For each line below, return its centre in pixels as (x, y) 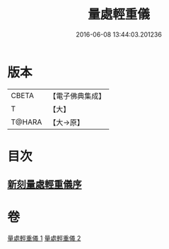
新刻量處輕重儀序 (45, 184)
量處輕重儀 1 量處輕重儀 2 (44, 238)
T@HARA (27, 122)
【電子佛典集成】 (77, 96)
